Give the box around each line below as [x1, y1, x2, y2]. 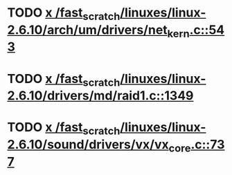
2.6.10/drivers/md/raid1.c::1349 [7, 88, 194, 104]
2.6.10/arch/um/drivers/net [7, 22, 168, 37]
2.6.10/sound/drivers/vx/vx [7, 136, 170, 152]
